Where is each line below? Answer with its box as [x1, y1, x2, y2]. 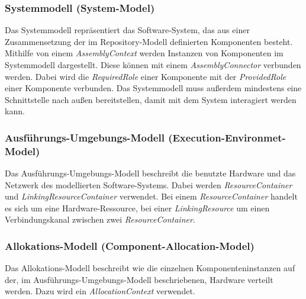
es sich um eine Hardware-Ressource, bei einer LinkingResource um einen [5, 201, 270, 214]
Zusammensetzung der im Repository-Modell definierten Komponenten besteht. [5, 35, 293, 47]
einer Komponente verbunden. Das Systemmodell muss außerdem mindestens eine [5, 82, 302, 94]
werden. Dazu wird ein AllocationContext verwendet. [5, 285, 195, 297]
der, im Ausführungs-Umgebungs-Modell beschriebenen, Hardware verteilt [5, 273, 273, 285]
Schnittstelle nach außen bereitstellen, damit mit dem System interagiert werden [5, 93, 297, 105]
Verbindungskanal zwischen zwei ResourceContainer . [5, 213, 195, 226]
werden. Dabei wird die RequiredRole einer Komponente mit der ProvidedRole [5, 70, 286, 82]
